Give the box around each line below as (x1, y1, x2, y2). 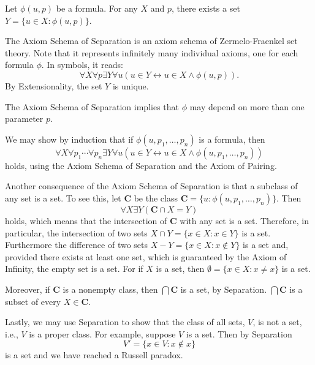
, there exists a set (171, 2, 240, 14)
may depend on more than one (189, 100, 305, 113)
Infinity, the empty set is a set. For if (5, 262, 143, 275)
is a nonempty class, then (63, 282, 158, 295)
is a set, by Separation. (180, 282, 267, 295)
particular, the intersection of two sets (5, 226, 148, 239)
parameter (5, 112, 44, 125)
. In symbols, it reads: (41, 58, 124, 71)
